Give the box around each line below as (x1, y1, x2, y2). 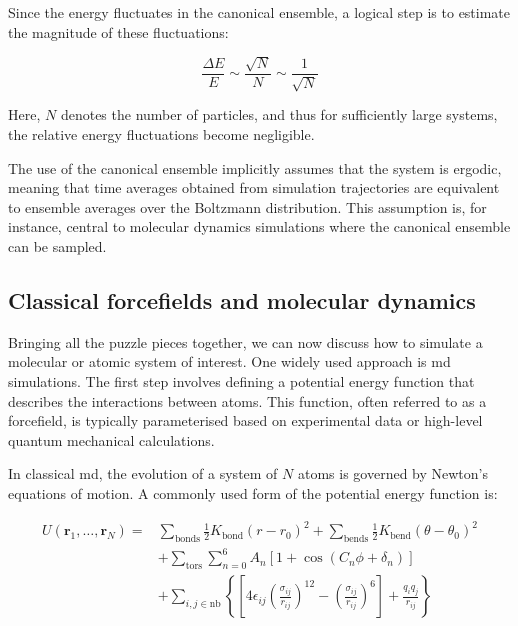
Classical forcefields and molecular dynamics (8, 284, 476, 315)
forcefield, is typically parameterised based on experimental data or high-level (8, 410, 483, 431)
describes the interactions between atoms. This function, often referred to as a (8, 390, 487, 411)
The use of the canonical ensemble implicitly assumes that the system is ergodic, (8, 157, 502, 178)
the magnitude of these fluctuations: (8, 21, 229, 42)
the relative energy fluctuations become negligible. (8, 124, 315, 145)
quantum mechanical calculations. (8, 429, 215, 450)
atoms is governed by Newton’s (297, 463, 489, 484)
